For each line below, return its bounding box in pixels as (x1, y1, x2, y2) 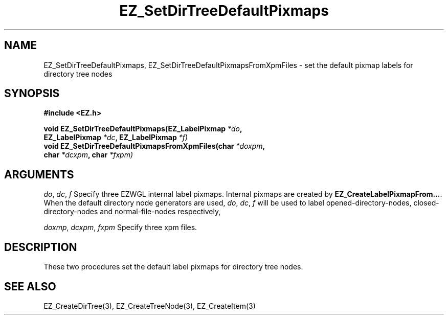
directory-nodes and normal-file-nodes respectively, (43, 207, 221, 216)
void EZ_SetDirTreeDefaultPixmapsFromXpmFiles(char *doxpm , (43, 142, 265, 151)
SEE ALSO (4, 280, 56, 293)
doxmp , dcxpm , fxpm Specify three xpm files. (43, 223, 197, 232)
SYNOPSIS (4, 87, 60, 100)
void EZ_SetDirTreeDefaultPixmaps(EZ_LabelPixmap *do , (43, 124, 242, 133)
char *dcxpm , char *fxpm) (43, 150, 133, 159)
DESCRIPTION (4, 240, 77, 254)
